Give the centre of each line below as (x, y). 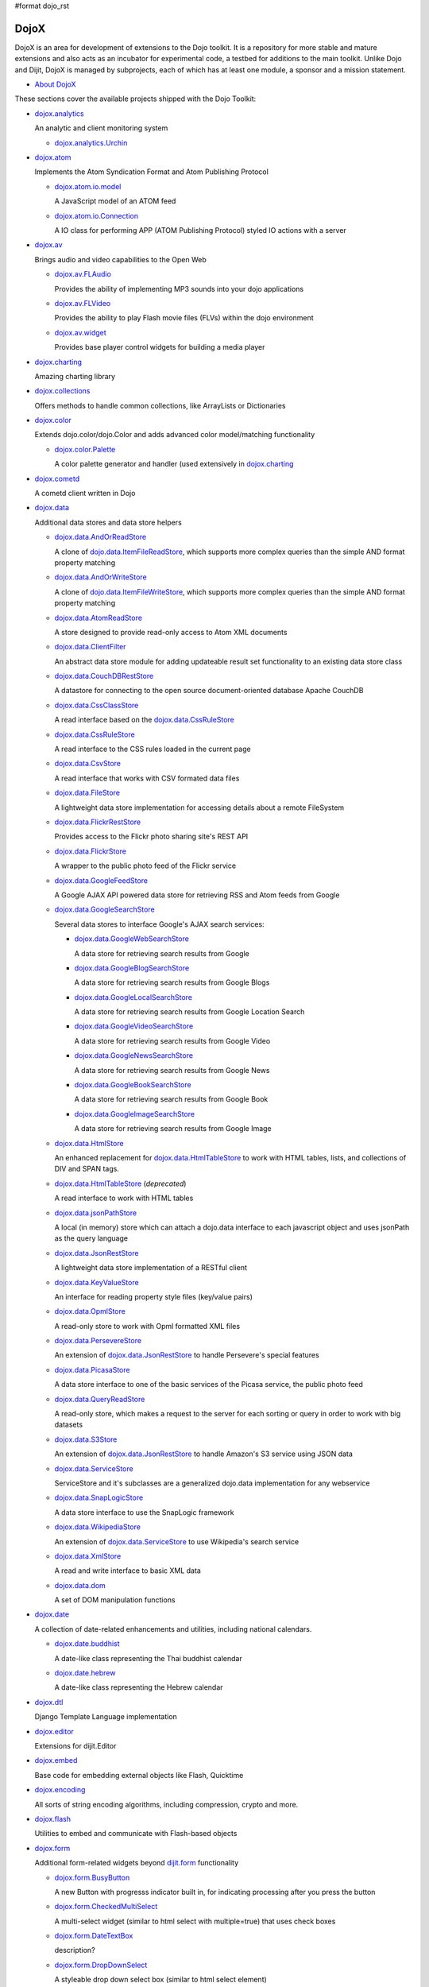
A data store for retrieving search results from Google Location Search (189, 1012)
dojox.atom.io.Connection (97, 215)
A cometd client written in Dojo (85, 494)
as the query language (91, 1238)
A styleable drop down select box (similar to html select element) (161, 1980)
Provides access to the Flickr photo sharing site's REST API (151, 837)
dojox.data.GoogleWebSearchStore (132, 939)
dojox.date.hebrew (85, 1673)
